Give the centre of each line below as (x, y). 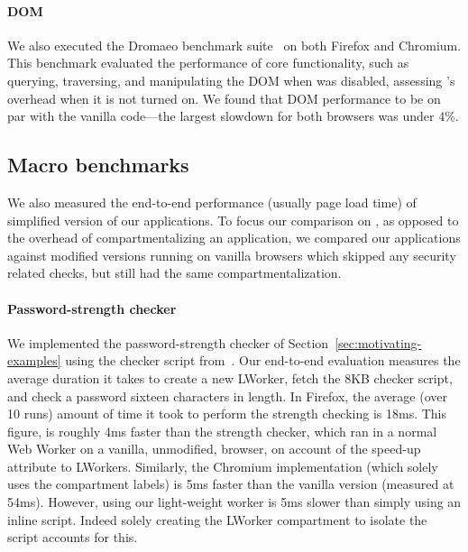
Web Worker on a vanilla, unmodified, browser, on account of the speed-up (214, 449)
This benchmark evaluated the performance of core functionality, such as (208, 63)
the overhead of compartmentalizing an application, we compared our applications (234, 238)
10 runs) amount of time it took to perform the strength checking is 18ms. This (227, 414)
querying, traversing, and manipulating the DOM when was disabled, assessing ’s (231, 80)
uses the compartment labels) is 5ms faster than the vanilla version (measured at (231, 484)
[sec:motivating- (378, 342)
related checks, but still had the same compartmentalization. (174, 273)
